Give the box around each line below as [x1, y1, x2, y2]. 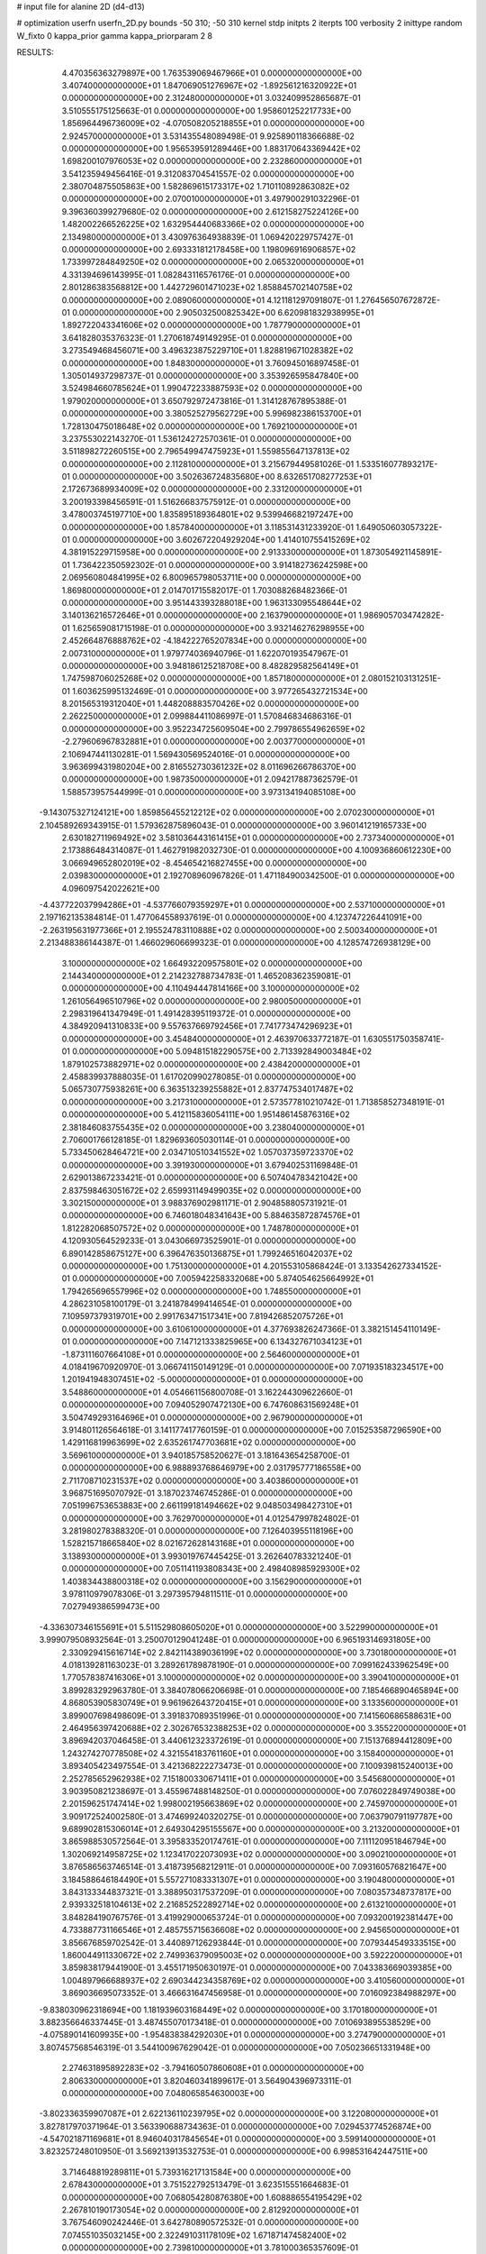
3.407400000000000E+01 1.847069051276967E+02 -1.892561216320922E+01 [61, 79, 357, 90]
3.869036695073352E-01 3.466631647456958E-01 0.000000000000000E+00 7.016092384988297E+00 [61, 1988, 456, 1999]
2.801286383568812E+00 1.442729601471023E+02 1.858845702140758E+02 [61, 282, 353, 293]
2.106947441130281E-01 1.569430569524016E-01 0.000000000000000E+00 [61, 748, 350, 759]
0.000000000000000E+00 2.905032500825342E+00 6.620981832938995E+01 [72, 307, 374, 317]
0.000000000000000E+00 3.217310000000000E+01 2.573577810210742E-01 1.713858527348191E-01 [61, 1096, 445, 1107]
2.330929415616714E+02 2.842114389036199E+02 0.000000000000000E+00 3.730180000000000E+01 [61, 1646, 456, 1658]
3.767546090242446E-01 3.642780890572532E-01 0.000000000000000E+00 [61, 2217, 359, 2228]
